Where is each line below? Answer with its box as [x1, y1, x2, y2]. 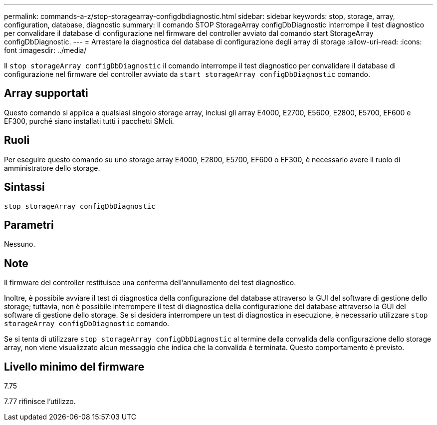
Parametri [4, 218, 54, 231]
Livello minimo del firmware [4, 360, 145, 373]
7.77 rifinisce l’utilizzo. [4, 397, 76, 406]
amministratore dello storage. [4, 163, 100, 172]
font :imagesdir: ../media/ [4, 46, 87, 54]
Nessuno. [4, 240, 35, 249]
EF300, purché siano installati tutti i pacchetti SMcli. [4, 116, 174, 125]
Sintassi [4, 181, 45, 194]
